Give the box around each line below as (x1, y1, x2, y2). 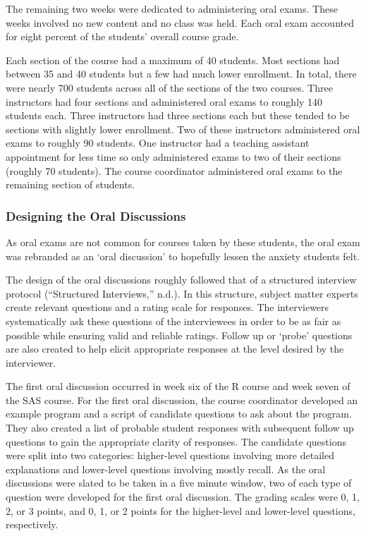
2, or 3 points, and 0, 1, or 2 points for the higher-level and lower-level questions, (6, 503, 355, 518)
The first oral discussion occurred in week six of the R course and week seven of (6, 379, 350, 394)
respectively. (6, 517, 59, 532)
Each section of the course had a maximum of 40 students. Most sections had (6, 52, 340, 67)
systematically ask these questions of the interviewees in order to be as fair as (6, 313, 341, 328)
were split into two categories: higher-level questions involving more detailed (6, 448, 334, 463)
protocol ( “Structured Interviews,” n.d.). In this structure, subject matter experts (6, 286, 358, 300)
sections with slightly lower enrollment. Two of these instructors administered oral (6, 121, 360, 136)
